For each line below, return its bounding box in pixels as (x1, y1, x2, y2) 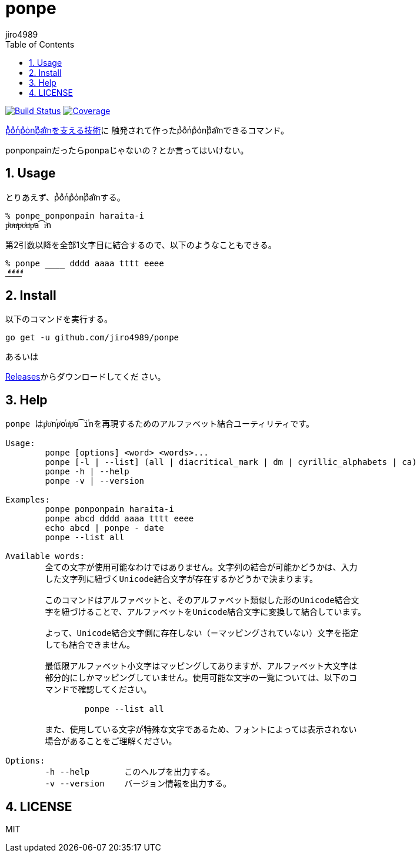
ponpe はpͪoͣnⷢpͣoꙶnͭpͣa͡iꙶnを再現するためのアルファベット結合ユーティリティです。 (5, 419, 314, 429)
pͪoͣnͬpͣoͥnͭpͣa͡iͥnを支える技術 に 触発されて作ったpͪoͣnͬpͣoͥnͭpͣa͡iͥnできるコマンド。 (5, 125, 289, 135)
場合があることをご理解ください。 (45, 737, 177, 746)
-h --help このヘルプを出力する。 (45, 767, 215, 777)
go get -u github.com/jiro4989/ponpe (5, 333, 179, 343)
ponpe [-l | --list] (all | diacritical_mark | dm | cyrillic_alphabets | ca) (45, 457, 417, 467)
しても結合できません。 (45, 640, 135, 650)
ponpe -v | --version (45, 476, 145, 486)
